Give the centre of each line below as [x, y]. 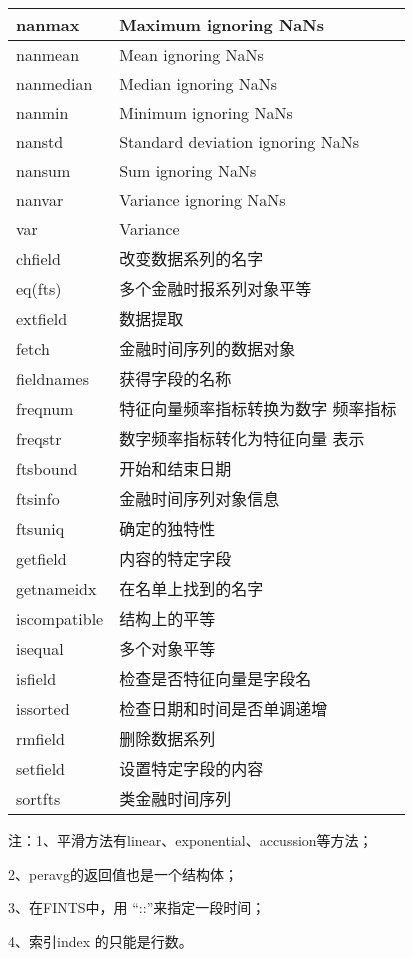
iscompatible [60, 618]
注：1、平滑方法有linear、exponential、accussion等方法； [190, 840]
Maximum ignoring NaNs [221, 24]
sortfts [38, 798]
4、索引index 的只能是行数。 [100, 940]
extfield [42, 318]
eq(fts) [39, 288]
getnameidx [56, 588]
